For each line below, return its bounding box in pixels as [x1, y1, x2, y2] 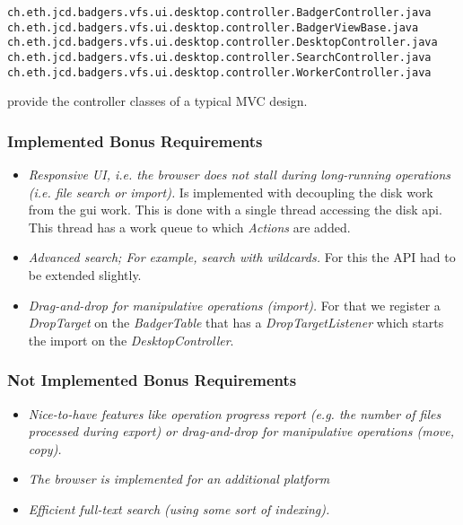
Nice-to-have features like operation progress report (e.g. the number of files [28, 404, 441, 423]
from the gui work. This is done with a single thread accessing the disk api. [28, 200, 442, 219]
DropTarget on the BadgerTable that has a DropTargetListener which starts [28, 313, 444, 332]
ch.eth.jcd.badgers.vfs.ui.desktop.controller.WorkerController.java [7, 66, 432, 79]
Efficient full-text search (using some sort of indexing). [28, 500, 330, 519]
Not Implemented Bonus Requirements [7, 369, 297, 391]
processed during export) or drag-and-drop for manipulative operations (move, [28, 422, 454, 441]
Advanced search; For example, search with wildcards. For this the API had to [28, 248, 456, 267]
